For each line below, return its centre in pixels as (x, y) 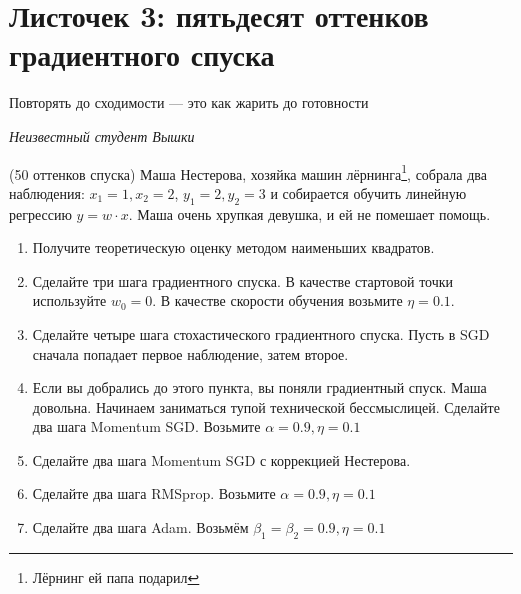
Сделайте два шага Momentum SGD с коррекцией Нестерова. (221, 459)
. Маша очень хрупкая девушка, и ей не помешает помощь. (309, 213)
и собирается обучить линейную (368, 192)
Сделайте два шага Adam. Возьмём (140, 527)
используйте (69, 300)
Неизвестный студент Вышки (102, 135)
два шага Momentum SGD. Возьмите (146, 426)
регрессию (40, 213)
